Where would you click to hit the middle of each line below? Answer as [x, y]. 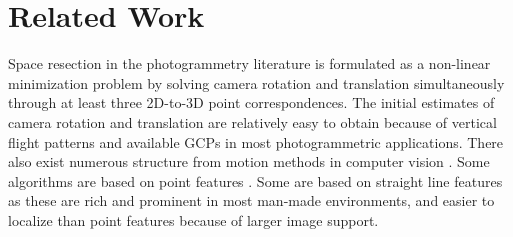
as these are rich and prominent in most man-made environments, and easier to [251, 200]
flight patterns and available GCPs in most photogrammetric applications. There [256, 141]
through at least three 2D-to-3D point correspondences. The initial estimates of [251, 102]
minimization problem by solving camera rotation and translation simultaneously [256, 82]
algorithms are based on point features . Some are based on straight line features [255, 180]
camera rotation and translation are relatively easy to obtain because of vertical [252, 121]
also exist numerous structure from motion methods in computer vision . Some [249, 161]
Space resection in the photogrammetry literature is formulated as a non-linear [249, 63]
